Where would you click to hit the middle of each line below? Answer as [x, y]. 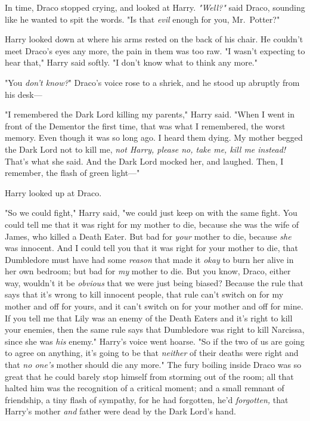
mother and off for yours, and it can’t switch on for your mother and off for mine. [154, 306]
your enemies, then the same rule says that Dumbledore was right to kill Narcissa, [155, 329]
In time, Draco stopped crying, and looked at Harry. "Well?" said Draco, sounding [155, 7]
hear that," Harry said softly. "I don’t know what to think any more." [131, 62]
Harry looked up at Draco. [53, 192]
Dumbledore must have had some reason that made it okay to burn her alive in [149, 259]
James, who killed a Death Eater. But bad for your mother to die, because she [148, 236]
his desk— [24, 94]
